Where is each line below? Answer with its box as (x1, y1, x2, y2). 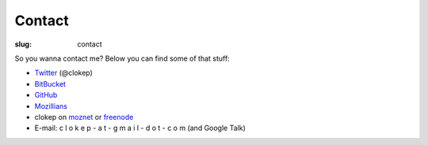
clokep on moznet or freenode (34, 112, 134, 121)
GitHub (34, 91, 58, 100)
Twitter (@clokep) (34, 68, 93, 78)
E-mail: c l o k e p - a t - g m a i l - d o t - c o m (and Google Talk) (34, 123, 246, 133)
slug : (14, 39, 32, 49)
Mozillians (34, 101, 67, 110)
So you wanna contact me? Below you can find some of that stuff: (14, 54, 230, 63)
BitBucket (34, 79, 67, 88)
